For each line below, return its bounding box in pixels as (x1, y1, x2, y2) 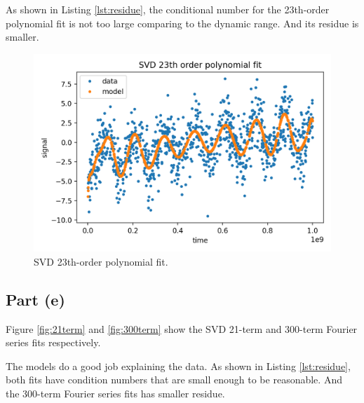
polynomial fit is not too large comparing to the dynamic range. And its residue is (6, 15, 359, 30)
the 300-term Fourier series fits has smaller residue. (6, 385, 225, 400)
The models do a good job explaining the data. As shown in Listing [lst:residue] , (6, 358, 351, 373)
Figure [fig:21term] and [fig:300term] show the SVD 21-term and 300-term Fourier (6, 321, 358, 336)
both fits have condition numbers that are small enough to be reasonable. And (6, 372, 342, 387)
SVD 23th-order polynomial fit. (34, 254, 168, 268)
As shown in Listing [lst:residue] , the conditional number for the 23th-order (6, 2, 330, 16)
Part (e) (6, 288, 65, 310)
